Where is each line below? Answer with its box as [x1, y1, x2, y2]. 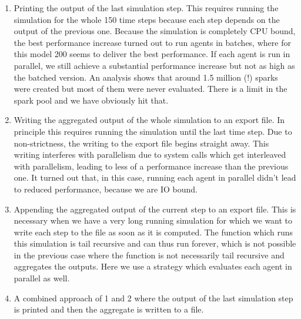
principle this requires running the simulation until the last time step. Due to [14, 125, 292, 137]
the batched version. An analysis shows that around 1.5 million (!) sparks [14, 71, 278, 83]
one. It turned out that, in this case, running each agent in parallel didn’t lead [14, 171, 296, 184]
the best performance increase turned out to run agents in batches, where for [14, 36, 291, 48]
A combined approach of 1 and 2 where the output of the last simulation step [14, 291, 293, 304]
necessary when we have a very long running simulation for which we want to [14, 214, 293, 227]
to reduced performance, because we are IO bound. [14, 182, 198, 195]
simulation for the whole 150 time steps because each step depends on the [14, 13, 280, 25]
